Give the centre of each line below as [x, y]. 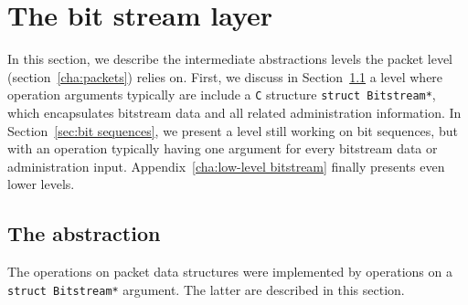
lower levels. [41, 184]
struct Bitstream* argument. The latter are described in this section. [206, 289]
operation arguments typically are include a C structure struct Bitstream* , [222, 95]
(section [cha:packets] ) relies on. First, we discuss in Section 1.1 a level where [225, 76]
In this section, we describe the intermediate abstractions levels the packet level [230, 59]
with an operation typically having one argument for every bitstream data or [223, 148]
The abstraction [84, 233]
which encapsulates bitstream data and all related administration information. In [234, 112]
